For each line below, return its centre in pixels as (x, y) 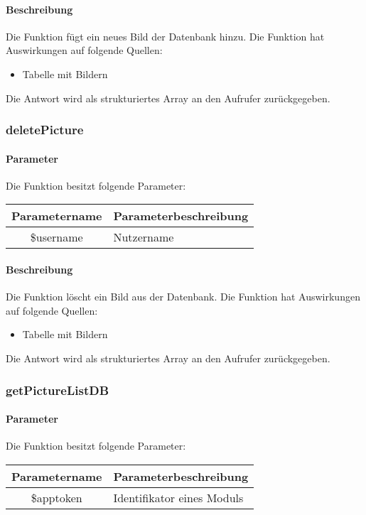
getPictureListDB (58, 390)
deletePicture (45, 130)
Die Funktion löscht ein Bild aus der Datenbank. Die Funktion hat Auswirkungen (183, 297)
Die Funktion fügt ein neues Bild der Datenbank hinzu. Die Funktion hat (165, 36)
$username (56, 237)
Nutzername (144, 237)
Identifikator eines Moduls (178, 497)
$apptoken (56, 497)
